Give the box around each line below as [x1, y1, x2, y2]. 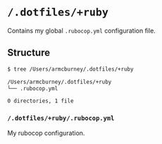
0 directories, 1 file [7, 97, 74, 104]
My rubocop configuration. [7, 128, 85, 137]
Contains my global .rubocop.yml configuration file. [7, 26, 156, 35]
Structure [7, 47, 51, 59]
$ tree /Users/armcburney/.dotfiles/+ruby [7, 66, 134, 73]
